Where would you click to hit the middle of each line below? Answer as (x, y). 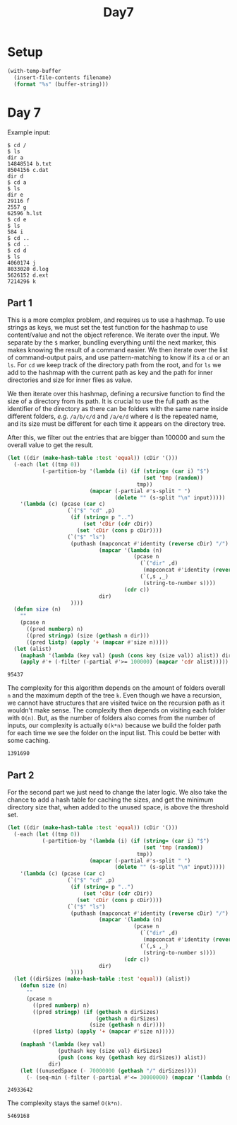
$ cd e (17, 219)
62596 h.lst (25, 213)
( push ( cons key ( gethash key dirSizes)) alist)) (132, 1057)
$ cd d (17, 250)
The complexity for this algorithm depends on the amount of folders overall (116, 688)
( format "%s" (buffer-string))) (61, 84)
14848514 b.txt (30, 163)
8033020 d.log (28, 269)
